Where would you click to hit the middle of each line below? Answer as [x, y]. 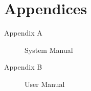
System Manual [49, 50]
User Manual [45, 84]
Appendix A [23, 33]
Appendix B [23, 67]
